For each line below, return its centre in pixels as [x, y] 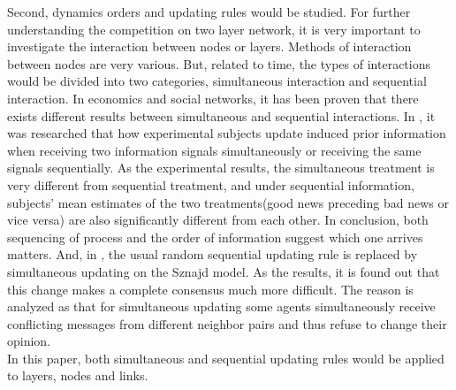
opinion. [29, 341]
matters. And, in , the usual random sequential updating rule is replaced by [213, 254]
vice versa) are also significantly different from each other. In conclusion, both [218, 220]
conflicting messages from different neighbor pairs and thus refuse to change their [227, 323]
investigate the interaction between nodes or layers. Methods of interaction [209, 46]
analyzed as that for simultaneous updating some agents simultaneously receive [221, 306]
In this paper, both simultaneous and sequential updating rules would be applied [226, 358]
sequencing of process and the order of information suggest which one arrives [215, 237]
